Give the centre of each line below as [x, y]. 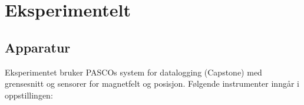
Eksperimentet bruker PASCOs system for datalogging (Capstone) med [133, 72]
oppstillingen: [29, 95]
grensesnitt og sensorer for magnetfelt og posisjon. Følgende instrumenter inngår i [152, 83]
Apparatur [38, 47]
